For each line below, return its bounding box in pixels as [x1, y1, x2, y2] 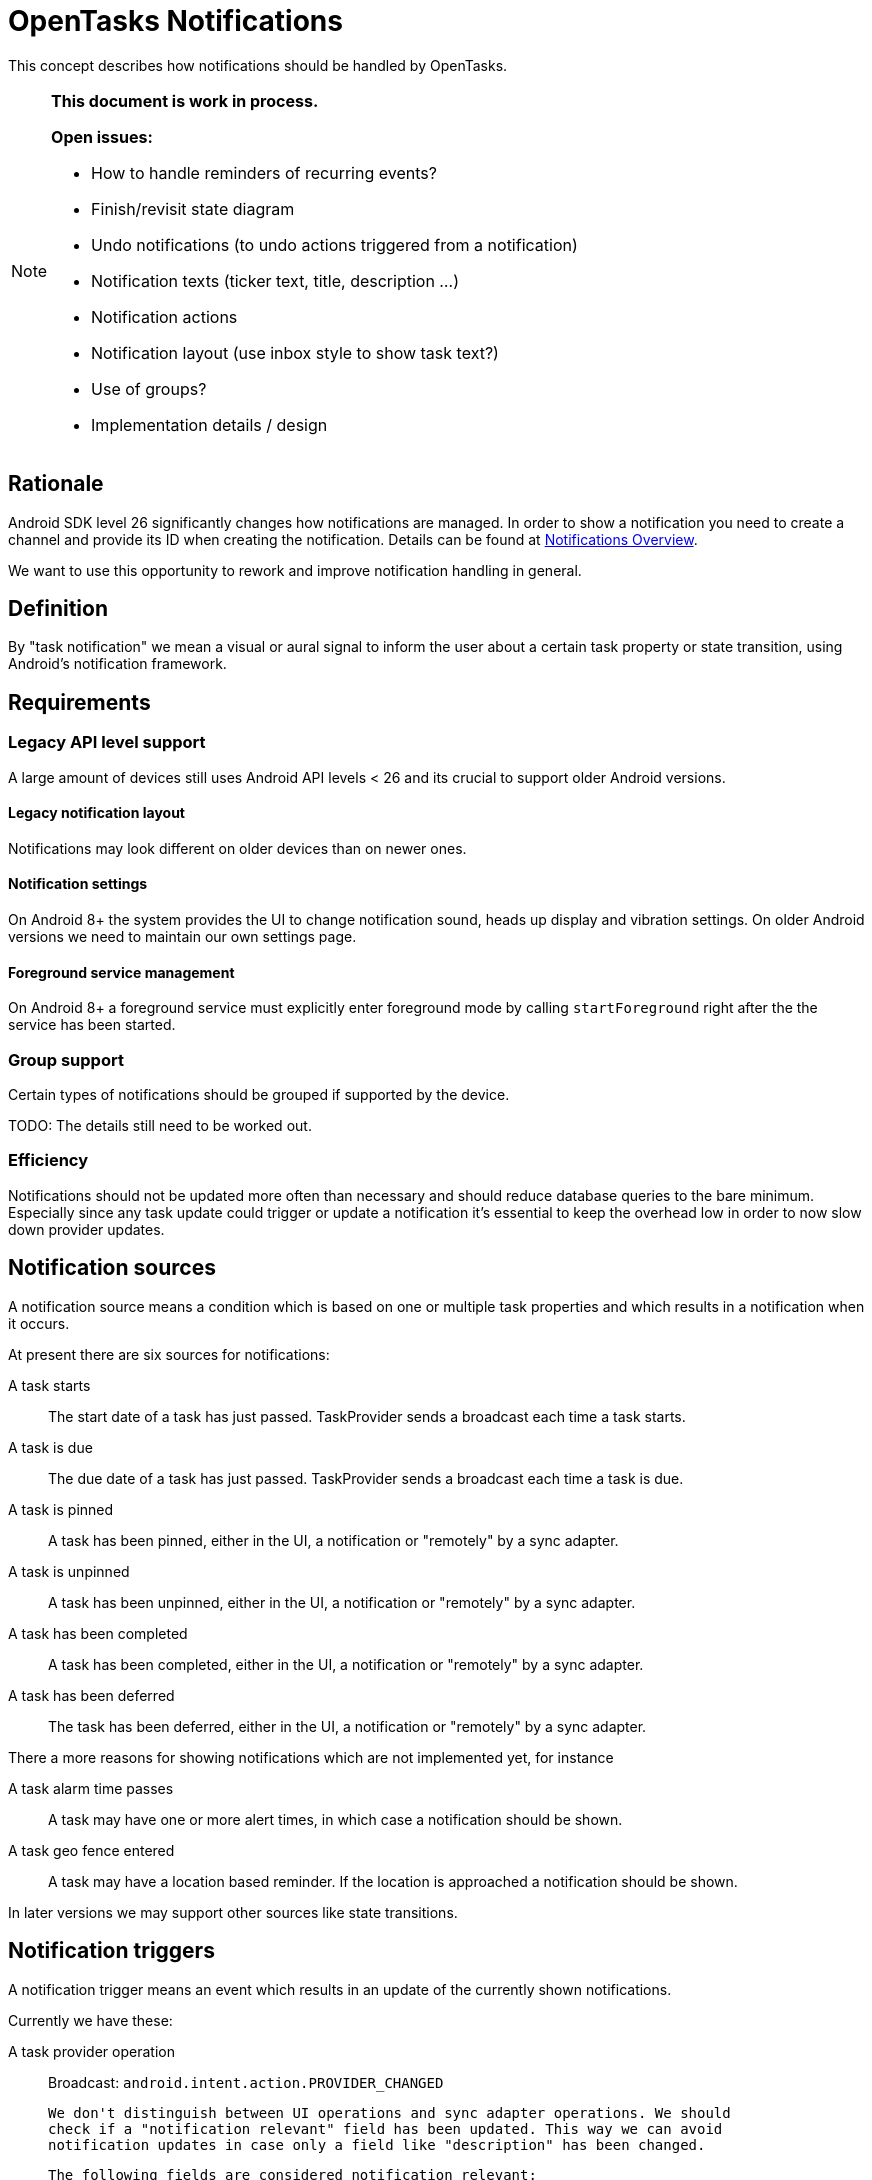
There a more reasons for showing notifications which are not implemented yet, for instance [8, 1748, 614, 1766]
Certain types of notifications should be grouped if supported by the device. [8, 1086, 510, 1104]
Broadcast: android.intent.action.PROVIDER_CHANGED [48, 2073, 444, 2091]
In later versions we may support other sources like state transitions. [8, 1903, 458, 1921]
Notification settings [8, 875, 148, 893]
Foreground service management [8, 963, 235, 981]
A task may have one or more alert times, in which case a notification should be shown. [48, 1810, 623, 1828]
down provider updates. [8, 1220, 165, 1238]
